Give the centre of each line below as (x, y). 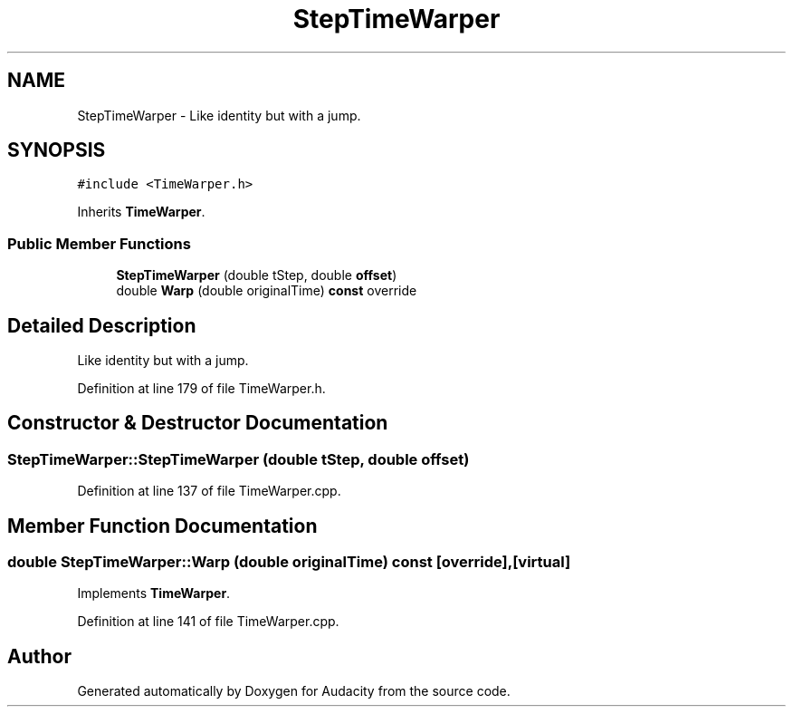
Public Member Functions (99, 243)
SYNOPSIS (57, 150)
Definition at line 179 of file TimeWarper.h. (201, 389)
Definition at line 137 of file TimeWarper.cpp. (209, 491)
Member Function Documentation (162, 526)
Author (39, 656)
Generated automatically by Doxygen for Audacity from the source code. (294, 691)
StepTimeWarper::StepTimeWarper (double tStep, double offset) (239, 459)
